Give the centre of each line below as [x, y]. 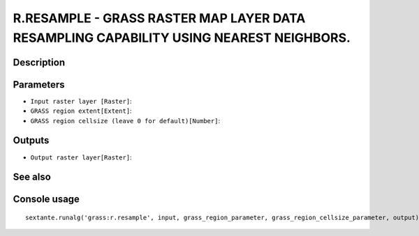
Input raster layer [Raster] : [81, 101]
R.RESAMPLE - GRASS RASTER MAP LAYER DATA [159, 18]
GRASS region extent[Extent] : [81, 111]
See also [32, 177]
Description [39, 62]
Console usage [46, 199]
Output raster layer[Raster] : [81, 157]
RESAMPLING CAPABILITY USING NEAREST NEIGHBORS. [182, 38]
